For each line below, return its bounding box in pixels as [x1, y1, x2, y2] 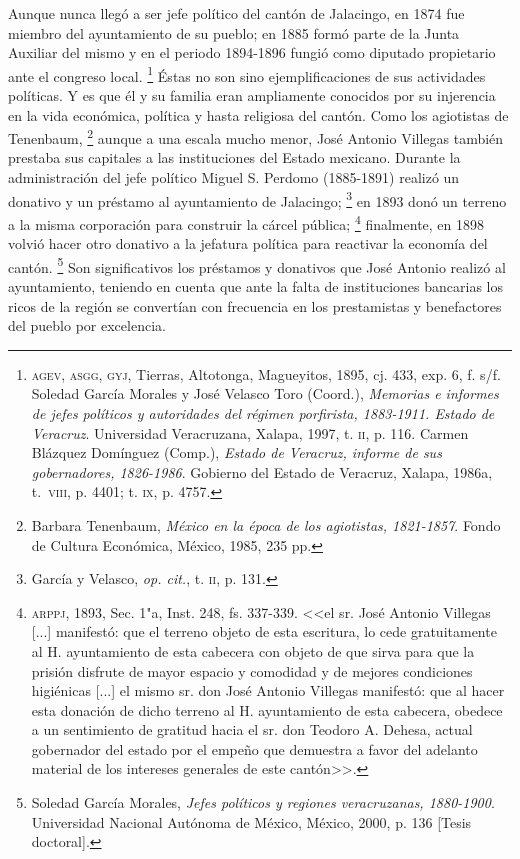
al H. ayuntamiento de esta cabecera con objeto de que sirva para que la [31, 640, 475, 661]
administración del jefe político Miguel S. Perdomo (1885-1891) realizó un [8, 167, 460, 188]
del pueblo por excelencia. [8, 315, 166, 336]
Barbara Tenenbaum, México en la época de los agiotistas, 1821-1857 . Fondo [31, 514, 501, 535]
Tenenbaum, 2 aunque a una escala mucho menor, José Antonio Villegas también [8, 125, 504, 148]
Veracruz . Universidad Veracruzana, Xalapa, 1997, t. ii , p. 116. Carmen [31, 422, 469, 443]
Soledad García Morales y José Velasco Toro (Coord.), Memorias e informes [31, 383, 499, 404]
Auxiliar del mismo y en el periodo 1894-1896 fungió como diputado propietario [8, 42, 496, 63]
